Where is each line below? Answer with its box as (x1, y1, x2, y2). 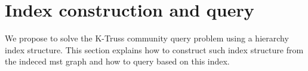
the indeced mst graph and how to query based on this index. (5, 55, 230, 67)
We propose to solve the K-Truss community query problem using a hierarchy (5, 32, 289, 44)
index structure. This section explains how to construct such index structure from (5, 43, 304, 56)
